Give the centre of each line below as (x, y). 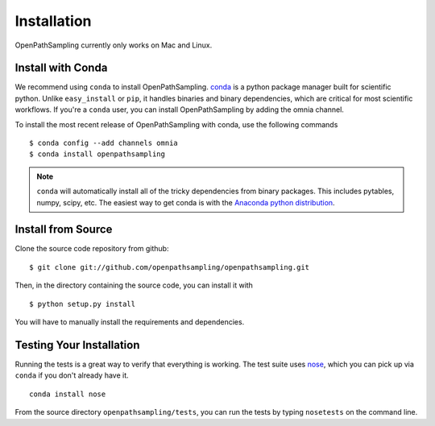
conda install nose (68, 394)
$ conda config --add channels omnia (104, 143)
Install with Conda (61, 68)
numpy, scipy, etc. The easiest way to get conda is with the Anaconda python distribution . (186, 202)
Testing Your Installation (77, 345)
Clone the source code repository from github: (92, 249)
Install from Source (64, 230)
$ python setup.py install (83, 304)
